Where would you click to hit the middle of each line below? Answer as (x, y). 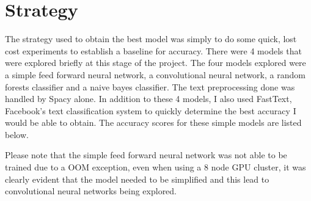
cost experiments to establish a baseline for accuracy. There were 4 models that (153, 50)
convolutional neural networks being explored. (91, 191)
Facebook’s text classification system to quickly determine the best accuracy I (151, 110)
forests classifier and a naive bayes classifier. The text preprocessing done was (150, 86)
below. (17, 134)
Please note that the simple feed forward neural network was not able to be (146, 155)
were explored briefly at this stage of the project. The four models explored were (155, 63)
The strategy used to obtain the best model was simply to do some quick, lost (151, 39)
